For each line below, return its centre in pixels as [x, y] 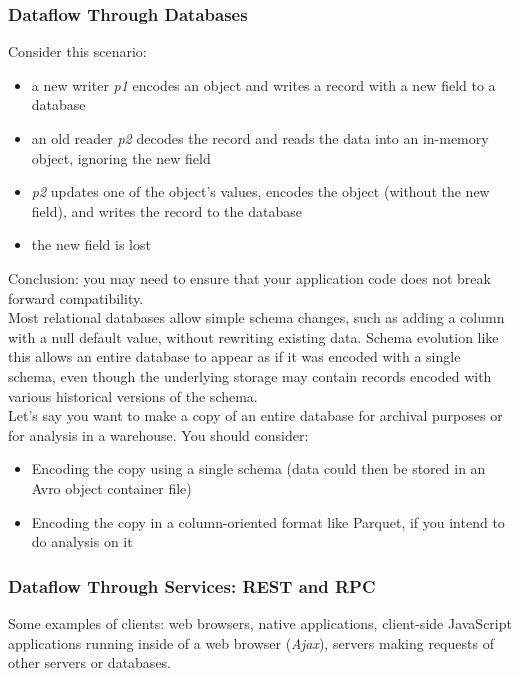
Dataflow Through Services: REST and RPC [192, 585]
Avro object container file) [111, 487]
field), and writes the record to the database [166, 210]
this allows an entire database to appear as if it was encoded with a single [234, 356]
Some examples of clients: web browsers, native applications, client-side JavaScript [260, 622]
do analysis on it [82, 541]
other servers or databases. [90, 662]
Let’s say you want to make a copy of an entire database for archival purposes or [255, 415]
